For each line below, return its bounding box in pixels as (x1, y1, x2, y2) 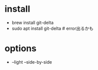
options (4, 43, 36, 54)
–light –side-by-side (11, 59, 52, 65)
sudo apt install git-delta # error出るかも (11, 25, 94, 31)
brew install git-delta (11, 20, 54, 25)
